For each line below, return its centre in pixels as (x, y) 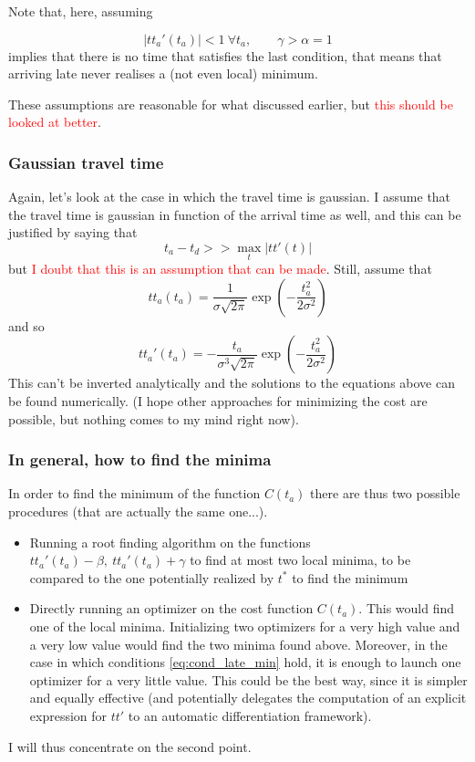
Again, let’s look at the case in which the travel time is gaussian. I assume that (230, 197)
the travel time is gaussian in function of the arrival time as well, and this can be (235, 214)
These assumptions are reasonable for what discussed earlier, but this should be (231, 104)
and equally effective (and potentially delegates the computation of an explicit (248, 698)
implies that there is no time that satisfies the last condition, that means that (225, 55)
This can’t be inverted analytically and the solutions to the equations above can (232, 383)
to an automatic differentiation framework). (250, 715)
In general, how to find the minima (140, 459)
